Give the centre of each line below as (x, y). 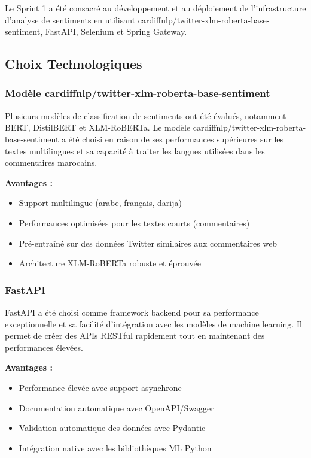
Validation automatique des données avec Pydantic (112, 428)
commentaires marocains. (51, 163)
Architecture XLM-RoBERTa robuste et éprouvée (110, 263)
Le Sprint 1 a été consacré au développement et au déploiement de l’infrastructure (155, 8)
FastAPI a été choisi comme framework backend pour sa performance (132, 312)
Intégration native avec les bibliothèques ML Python (115, 448)
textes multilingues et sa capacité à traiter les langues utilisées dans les (135, 151)
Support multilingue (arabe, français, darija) (100, 203)
